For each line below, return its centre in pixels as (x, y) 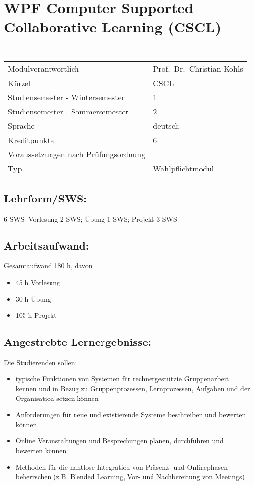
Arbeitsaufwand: (47, 245)
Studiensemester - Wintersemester (66, 97)
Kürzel (19, 83)
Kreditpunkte (31, 140)
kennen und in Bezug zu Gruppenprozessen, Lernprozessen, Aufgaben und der (133, 388)
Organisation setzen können (57, 398)
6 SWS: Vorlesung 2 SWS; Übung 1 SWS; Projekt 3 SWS (90, 218)
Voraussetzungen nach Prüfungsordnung (77, 154)
